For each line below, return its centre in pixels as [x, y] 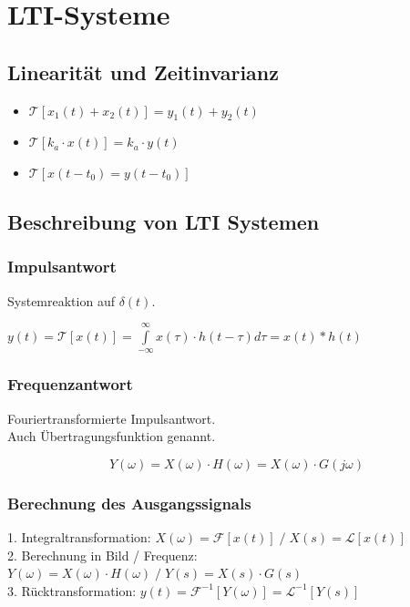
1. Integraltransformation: [79, 536]
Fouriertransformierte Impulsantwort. [112, 418]
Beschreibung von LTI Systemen [164, 221]
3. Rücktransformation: [72, 590]
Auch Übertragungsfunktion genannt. [112, 436]
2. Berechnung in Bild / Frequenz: [102, 555]
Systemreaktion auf [61, 300]
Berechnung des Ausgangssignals [129, 503]
